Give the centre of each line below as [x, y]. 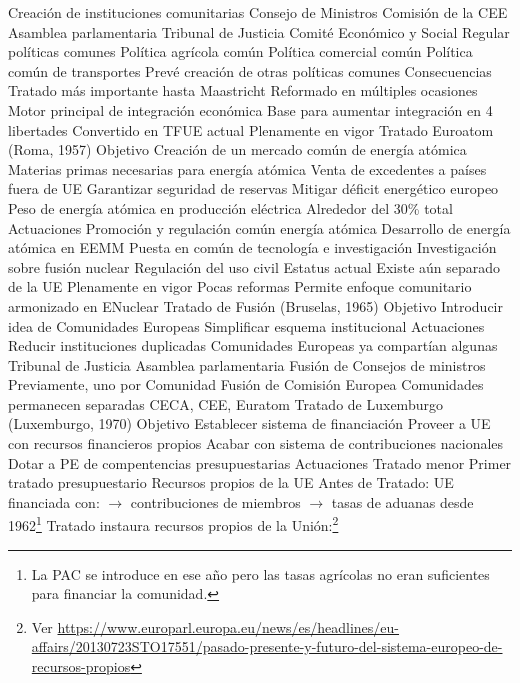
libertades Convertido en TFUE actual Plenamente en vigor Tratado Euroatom [251, 129]
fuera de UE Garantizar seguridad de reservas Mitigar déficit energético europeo [253, 188]
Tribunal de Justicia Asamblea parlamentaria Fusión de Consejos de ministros [247, 364]
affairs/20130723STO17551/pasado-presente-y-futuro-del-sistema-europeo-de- [267, 646]
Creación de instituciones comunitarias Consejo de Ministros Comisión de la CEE [258, 12]
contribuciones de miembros [215, 501]
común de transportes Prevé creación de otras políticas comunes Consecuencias [250, 70]
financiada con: [54, 501]
